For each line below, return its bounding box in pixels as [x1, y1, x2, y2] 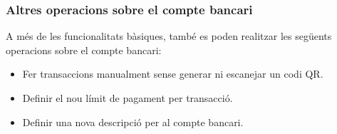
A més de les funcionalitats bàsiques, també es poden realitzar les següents [6, 29, 332, 43]
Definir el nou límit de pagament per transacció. [22, 91, 233, 105]
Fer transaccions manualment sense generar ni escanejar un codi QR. [22, 66, 323, 81]
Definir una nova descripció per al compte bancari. [22, 114, 244, 129]
